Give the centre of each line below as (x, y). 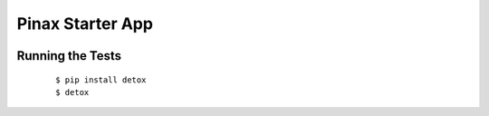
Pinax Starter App (85, 24)
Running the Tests (69, 56)
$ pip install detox (101, 80)
